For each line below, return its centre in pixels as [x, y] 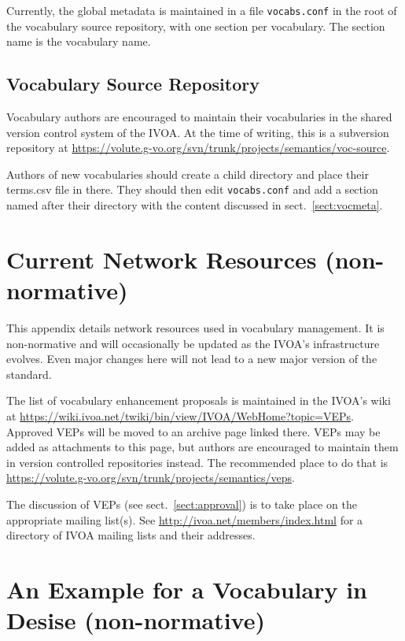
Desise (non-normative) [136, 620]
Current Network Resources [162, 259]
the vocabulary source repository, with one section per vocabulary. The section [196, 26]
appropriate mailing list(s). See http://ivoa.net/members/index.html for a [185, 519]
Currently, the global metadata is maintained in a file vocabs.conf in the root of [202, 10]
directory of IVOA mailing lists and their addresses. [131, 535]
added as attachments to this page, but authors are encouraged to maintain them [202, 447]
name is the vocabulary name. [79, 41]
